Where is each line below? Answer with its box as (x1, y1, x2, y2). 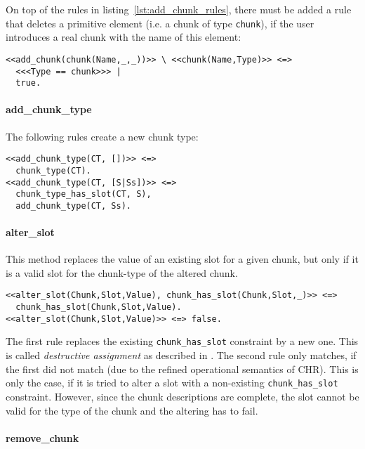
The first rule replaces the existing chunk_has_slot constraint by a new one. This (6, 334, 359, 349)
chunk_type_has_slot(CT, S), (15, 189, 152, 200)
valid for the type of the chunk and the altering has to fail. (6, 403, 258, 417)
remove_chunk (6, 430, 79, 445)
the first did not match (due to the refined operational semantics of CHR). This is (6, 361, 359, 376)
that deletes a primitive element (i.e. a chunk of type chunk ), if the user (6, 15, 314, 30)
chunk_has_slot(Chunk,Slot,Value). (15, 302, 182, 313)
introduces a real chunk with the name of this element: (6, 30, 241, 44)
